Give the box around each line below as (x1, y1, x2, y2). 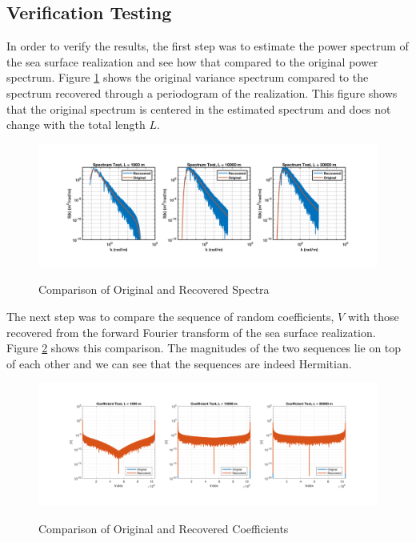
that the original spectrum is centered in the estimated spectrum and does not (6, 100, 391, 117)
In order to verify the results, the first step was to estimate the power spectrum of (6, 38, 409, 54)
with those (347, 307, 399, 324)
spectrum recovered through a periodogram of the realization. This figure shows (6, 84, 398, 101)
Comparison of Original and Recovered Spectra (38, 281, 270, 298)
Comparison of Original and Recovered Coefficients (38, 520, 289, 536)
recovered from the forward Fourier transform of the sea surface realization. (6, 323, 376, 340)
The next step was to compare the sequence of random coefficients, (6, 307, 334, 324)
